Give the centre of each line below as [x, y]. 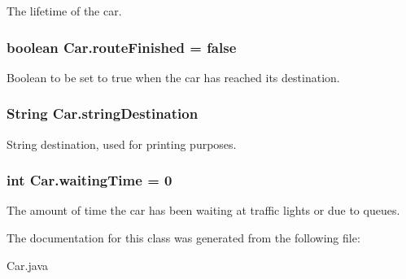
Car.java [27, 265]
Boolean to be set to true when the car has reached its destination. [173, 77]
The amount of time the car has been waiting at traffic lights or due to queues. [203, 210]
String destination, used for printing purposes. [122, 144]
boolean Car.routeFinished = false [122, 47]
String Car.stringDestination [103, 113]
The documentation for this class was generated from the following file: [183, 238]
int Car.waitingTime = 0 [89, 180]
